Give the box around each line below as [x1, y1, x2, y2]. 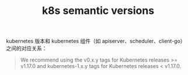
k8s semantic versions [41, 4, 155, 17]
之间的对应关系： [6, 45, 47, 52]
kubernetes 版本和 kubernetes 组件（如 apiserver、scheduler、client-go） [6, 38, 186, 45]
